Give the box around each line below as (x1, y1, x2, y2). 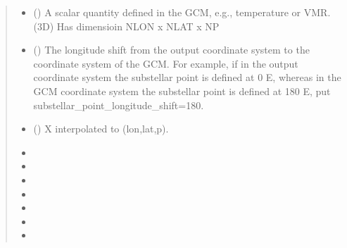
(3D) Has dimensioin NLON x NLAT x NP (33, 18, 220, 33)
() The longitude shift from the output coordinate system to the (33, 42, 310, 57)
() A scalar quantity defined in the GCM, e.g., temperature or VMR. (33, 5, 331, 19)
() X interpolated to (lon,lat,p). (33, 121, 169, 136)
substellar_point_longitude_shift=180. (33, 97, 204, 112)
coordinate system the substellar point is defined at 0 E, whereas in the (33, 70, 341, 85)
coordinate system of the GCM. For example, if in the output (33, 56, 298, 70)
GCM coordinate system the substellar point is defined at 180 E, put (33, 83, 331, 98)
